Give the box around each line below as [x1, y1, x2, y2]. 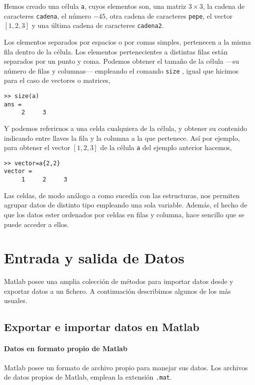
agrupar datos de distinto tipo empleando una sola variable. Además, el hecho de [4, 200, 248, 210]
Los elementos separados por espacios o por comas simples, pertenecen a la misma [4, 36, 251, 47]
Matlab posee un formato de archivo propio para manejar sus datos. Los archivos [4, 362, 248, 372]
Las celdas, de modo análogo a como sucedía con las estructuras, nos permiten [4, 190, 240, 200]
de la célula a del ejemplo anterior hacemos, [100, 142, 232, 153]
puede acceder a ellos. [4, 219, 69, 229]
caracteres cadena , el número [4, 10, 91, 21]
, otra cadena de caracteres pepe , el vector [105, 10, 233, 21]
